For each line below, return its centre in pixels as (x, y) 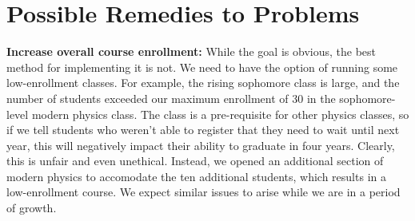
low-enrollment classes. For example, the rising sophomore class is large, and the (203, 83)
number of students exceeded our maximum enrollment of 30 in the (171, 98)
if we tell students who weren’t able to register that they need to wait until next (203, 130)
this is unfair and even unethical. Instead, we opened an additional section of (195, 161)
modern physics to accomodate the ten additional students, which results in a (196, 176)
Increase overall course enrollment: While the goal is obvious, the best (191, 51)
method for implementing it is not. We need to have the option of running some (202, 67)
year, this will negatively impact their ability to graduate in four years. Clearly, (201, 145)
